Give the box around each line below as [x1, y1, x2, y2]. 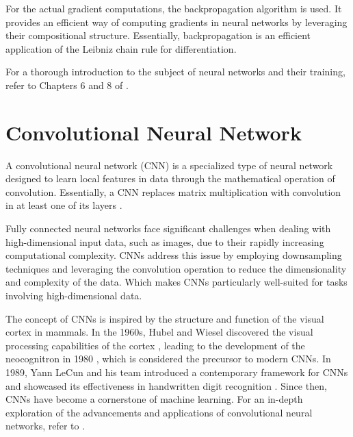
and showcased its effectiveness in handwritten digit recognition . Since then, [5, 378, 327, 392]
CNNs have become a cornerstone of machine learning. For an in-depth [5, 392, 303, 406]
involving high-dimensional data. [5, 288, 142, 303]
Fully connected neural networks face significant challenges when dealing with [5, 221, 331, 236]
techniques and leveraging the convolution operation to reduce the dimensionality [5, 261, 347, 275]
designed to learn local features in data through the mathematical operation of [5, 171, 335, 186]
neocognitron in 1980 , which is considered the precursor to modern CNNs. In [5, 351, 331, 366]
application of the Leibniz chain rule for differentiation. [5, 41, 237, 55]
